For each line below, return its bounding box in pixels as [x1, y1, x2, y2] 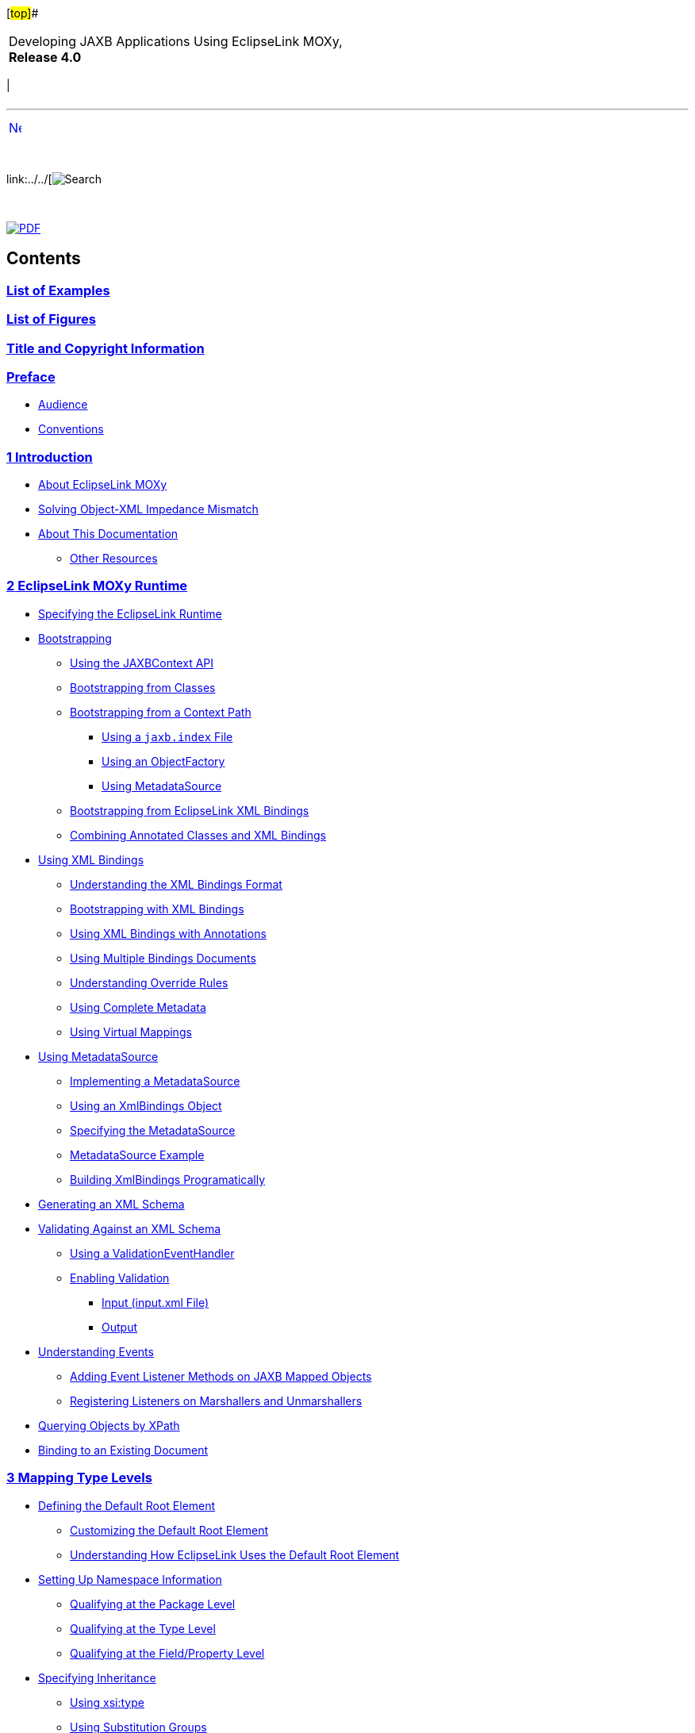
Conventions [38, 422, 104, 436]
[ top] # [6, 6, 39, 20]
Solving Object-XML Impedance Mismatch [38, 502, 259, 517]
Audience [38, 398, 88, 412]
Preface [6, 368, 56, 385]
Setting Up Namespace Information [38, 1572, 222, 1586]
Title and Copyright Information [6, 340, 205, 356]
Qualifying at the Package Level [70, 1597, 236, 1611]
